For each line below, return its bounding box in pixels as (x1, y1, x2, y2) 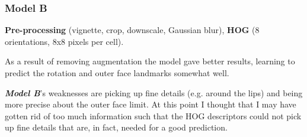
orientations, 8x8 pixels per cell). (5, 35, 124, 47)
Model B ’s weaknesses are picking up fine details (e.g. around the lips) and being (5, 86, 303, 99)
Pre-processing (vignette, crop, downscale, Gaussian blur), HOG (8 (5, 24, 260, 36)
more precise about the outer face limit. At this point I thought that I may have (5, 98, 296, 110)
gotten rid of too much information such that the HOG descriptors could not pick (5, 109, 302, 122)
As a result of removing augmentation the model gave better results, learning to (5, 55, 295, 67)
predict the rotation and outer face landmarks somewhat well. (5, 67, 229, 79)
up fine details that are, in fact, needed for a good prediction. (5, 121, 228, 133)
